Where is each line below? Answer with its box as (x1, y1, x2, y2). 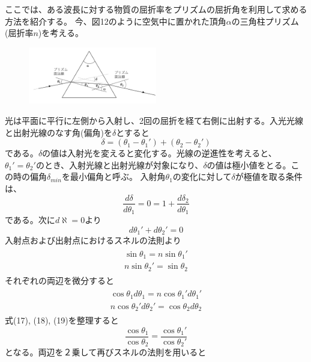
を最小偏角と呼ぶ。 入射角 (61, 170, 166, 183)
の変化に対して (172, 170, 232, 183)
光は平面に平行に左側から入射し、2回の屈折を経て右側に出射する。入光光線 (5, 114, 303, 126)
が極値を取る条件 (235, 170, 303, 183)
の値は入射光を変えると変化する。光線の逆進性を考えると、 (42, 147, 277, 159)
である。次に (5, 213, 55, 226)
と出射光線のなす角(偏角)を (5, 126, 112, 138)
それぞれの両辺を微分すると (5, 274, 114, 286)
